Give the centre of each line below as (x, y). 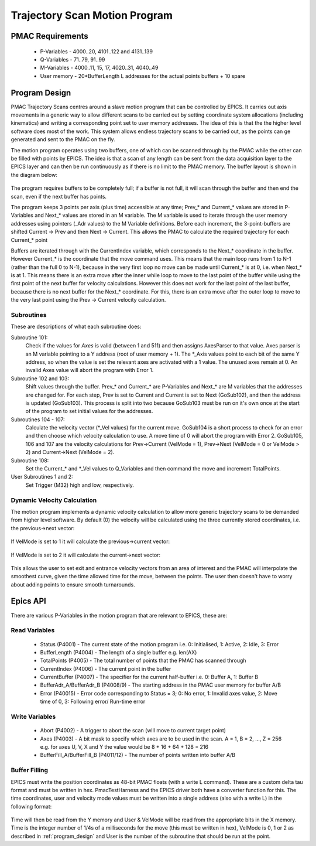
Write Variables (33, 717)
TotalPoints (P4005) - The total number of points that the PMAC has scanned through (143, 661)
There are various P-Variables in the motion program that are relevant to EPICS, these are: (119, 615)
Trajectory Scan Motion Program (92, 15)
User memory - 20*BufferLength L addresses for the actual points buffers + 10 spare (143, 76)
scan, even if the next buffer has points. (59, 196)
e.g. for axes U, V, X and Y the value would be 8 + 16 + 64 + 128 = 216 (124, 747)
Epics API (28, 601)
